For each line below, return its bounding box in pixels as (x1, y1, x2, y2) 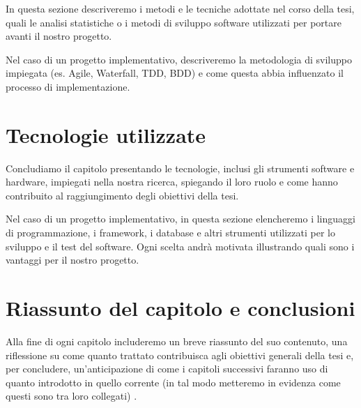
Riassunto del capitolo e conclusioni (6, 294, 355, 322)
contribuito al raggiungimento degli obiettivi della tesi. (6, 188, 239, 202)
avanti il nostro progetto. (6, 29, 112, 43)
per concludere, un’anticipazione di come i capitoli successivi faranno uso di (6, 361, 328, 376)
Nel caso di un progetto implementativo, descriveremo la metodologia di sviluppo (6, 52, 352, 66)
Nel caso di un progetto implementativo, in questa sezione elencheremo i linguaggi (6, 211, 355, 226)
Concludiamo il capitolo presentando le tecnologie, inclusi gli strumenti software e (6, 160, 355, 175)
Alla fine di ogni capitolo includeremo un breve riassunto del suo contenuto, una (6, 333, 348, 348)
